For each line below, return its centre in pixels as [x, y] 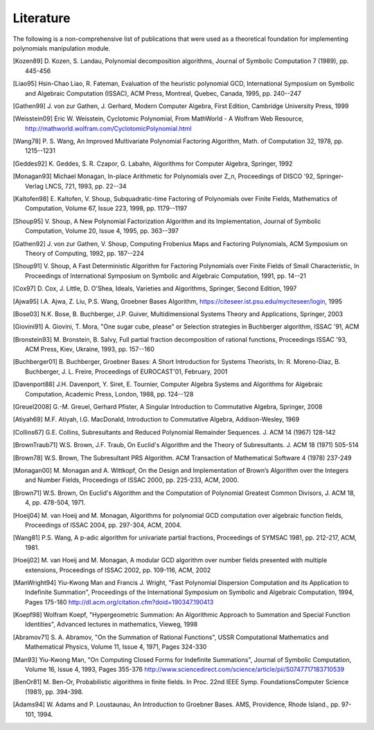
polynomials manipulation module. [62, 48]
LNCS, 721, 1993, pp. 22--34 [86, 186]
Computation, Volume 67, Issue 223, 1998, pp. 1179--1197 [106, 209]
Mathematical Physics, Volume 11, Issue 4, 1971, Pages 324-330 [116, 647]
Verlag [35, 186]
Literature [42, 18]
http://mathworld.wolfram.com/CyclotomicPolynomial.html [108, 128]
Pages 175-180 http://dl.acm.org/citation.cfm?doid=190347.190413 [119, 602]
